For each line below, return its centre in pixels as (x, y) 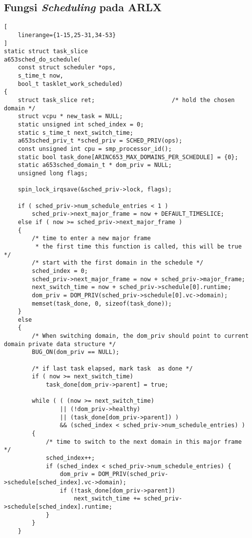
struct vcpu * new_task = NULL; (70, 116)
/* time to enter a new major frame (91, 238)
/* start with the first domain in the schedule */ (118, 263)
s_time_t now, (41, 76)
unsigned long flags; (53, 174)
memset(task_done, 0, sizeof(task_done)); (102, 303)
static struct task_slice (46, 52)
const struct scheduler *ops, (67, 68)
